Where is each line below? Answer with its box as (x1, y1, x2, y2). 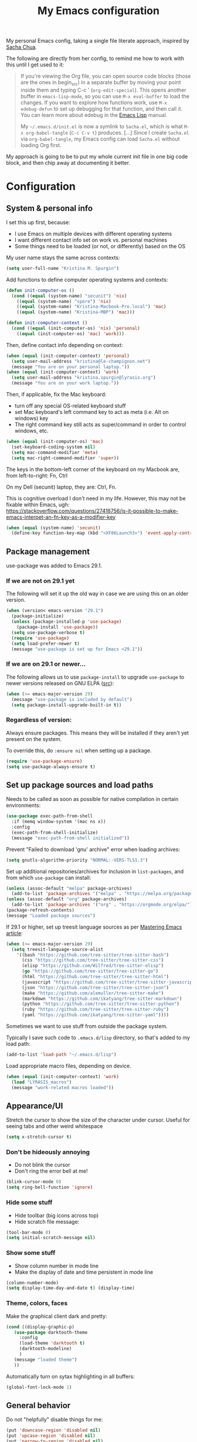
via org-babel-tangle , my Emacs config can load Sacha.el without (20, 135, 180, 142)
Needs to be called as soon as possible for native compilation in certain (6, 796, 179, 803)
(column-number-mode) (6, 1280, 59, 1286)
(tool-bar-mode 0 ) (6, 1229, 51, 1236)
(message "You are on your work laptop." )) (11, 380, 119, 386)
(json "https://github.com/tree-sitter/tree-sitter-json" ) (21, 984, 169, 990)
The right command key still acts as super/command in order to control (14, 421, 186, 428)
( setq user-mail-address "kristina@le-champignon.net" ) (11, 358, 151, 364)
